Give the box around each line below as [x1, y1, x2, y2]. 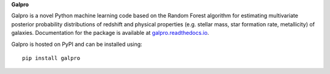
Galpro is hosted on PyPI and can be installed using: [11, 40, 143, 48]
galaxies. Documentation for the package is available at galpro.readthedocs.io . [11, 29, 210, 37]
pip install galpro [22, 54, 81, 61]
